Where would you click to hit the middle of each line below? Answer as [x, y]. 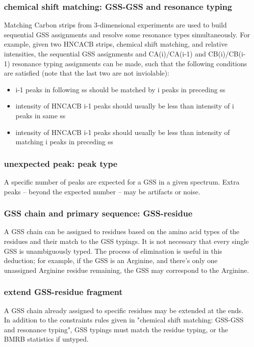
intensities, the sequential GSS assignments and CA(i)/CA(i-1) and [105, 53]
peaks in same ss [40, 115]
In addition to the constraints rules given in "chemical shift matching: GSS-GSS [124, 320]
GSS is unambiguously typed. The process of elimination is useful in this [113, 251]
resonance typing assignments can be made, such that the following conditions [130, 63]
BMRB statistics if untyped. [46, 339]
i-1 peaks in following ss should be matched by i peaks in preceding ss [120, 89]
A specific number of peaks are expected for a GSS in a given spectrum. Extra [122, 181]
